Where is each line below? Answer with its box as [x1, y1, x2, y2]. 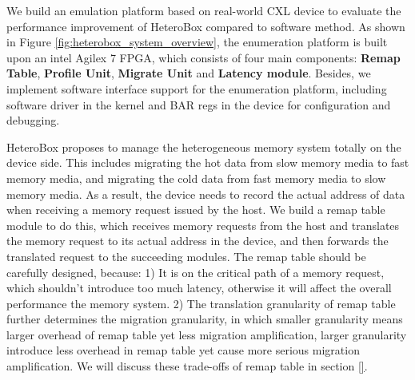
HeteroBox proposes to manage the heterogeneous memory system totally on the [6, 138, 401, 155]
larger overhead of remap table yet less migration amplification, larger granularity [6, 326, 407, 342]
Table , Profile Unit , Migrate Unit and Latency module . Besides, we [6, 65, 371, 81]
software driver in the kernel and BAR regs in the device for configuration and [6, 96, 391, 113]
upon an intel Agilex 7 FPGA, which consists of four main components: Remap [6, 49, 401, 65]
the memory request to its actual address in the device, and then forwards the [6, 232, 389, 249]
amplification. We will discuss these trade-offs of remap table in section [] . [6, 358, 368, 374]
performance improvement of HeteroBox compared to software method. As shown [6, 18, 405, 34]
